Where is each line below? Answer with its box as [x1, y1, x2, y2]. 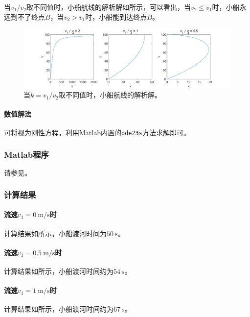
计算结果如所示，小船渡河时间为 [4, 228, 107, 238]
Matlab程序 [4, 148, 49, 161]
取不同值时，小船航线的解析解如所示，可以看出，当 [26, 2, 191, 12]
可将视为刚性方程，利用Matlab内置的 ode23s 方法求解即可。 [4, 127, 190, 138]
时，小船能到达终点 [85, 11, 147, 22]
